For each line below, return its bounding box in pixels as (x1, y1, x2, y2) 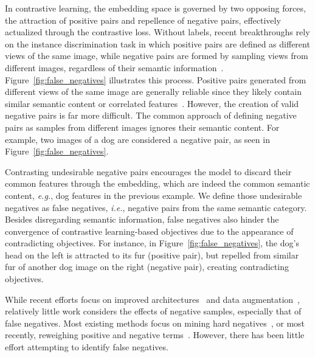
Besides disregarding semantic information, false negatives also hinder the (5, 213, 279, 226)
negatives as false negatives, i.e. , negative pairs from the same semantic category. (5, 201, 307, 213)
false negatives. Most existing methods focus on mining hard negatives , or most (5, 316, 305, 329)
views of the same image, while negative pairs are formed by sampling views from (5, 49, 308, 62)
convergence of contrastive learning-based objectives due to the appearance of (5, 224, 294, 237)
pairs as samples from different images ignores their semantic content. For (5, 120, 280, 133)
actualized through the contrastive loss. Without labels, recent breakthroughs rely (5, 26, 310, 38)
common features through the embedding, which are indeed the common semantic (5, 177, 310, 190)
